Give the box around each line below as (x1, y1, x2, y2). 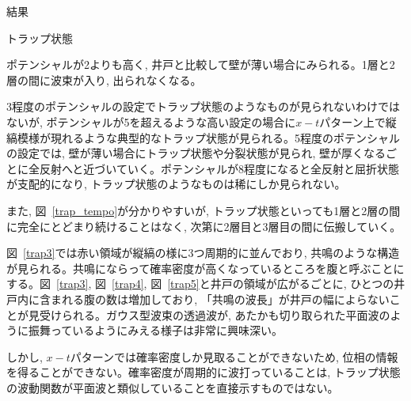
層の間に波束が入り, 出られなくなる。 (6, 71, 202, 88)
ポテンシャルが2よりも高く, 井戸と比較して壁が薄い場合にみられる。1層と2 (6, 56, 395, 73)
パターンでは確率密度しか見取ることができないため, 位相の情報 (70, 348, 398, 365)
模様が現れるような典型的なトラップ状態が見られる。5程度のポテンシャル (17, 129, 400, 146)
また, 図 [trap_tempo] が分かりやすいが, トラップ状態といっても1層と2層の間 (6, 202, 401, 218)
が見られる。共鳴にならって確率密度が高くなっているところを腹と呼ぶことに (6, 259, 405, 276)
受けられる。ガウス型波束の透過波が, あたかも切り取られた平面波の (39, 306, 390, 323)
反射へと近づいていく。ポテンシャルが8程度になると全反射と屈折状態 (39, 160, 399, 176)
